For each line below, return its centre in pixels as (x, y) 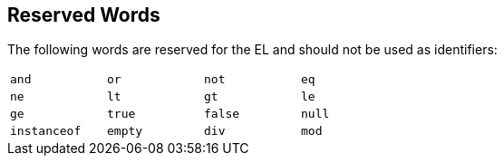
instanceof (46, 131)
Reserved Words (84, 15)
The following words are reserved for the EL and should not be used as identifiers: (252, 50)
